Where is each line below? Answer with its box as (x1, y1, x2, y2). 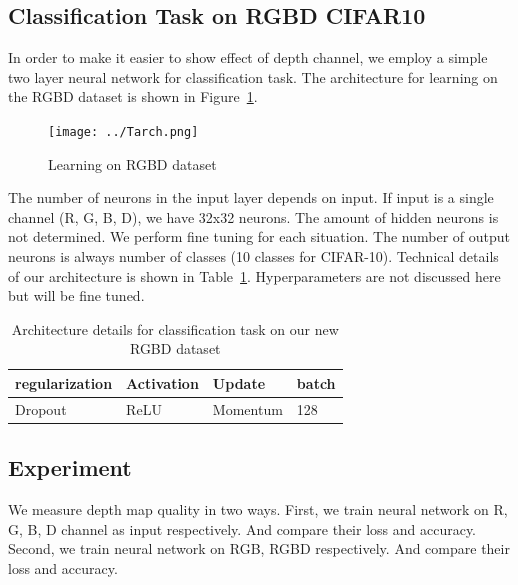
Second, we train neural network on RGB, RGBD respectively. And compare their (8, 538, 510, 559)
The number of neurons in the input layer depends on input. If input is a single (8, 187, 494, 208)
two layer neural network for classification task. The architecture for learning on (8, 66, 498, 87)
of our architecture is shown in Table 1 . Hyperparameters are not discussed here (8, 265, 501, 286)
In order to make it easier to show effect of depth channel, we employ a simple (8, 47, 488, 68)
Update (212, 372, 266, 393)
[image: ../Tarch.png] (48, 124, 199, 139)
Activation (126, 372, 199, 393)
